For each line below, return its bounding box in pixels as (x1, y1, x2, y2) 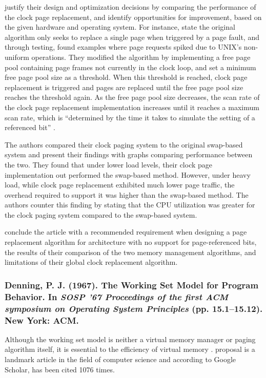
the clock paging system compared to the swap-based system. (5, 209, 197, 220)
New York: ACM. (5, 313, 79, 326)
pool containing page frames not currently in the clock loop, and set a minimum (5, 61, 256, 72)
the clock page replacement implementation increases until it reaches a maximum (5, 101, 259, 112)
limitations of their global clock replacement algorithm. (5, 257, 178, 267)
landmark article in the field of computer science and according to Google (5, 354, 236, 365)
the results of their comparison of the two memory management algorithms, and (5, 246, 256, 257)
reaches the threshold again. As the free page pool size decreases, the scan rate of (5, 92, 260, 102)
